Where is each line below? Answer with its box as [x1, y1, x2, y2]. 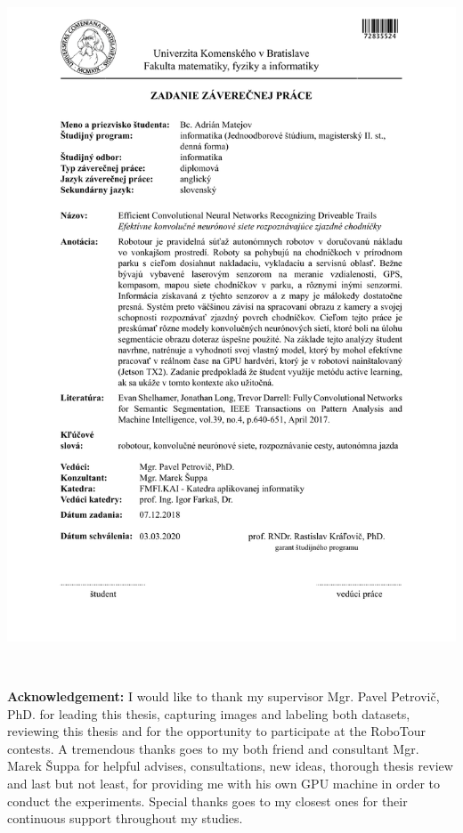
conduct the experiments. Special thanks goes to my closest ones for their [7, 791, 408, 810]
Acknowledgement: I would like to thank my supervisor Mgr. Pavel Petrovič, [7, 687, 440, 706]
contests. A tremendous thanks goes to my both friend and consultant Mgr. [7, 739, 419, 757]
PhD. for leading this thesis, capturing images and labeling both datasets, [7, 704, 410, 723]
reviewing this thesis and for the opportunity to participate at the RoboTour [7, 722, 426, 740]
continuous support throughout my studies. [7, 809, 243, 828]
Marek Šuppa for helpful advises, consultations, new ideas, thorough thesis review [7, 756, 453, 775]
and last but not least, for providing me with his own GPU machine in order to [7, 773, 441, 792]
